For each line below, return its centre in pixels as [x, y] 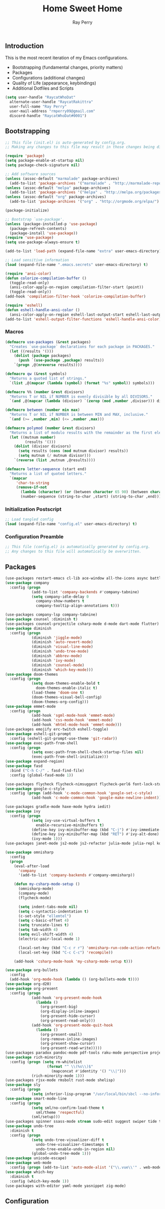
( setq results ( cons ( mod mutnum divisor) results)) [73, 451]
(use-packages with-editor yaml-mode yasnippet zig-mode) [66, 1186]
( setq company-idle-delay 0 [60, 597]
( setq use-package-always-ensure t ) [42, 242]
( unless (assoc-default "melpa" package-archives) [58, 188]
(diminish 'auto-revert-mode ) [62, 642]
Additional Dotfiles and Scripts [43, 88]
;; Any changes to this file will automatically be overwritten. [73, 551]
